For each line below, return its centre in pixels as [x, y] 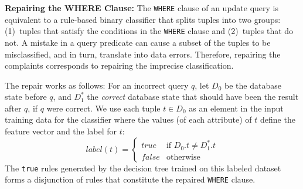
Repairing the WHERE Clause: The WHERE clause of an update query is [142, 8]
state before [26, 97]
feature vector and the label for [61, 131]
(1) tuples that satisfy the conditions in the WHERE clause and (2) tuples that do [149, 31]
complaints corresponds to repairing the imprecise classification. [119, 65]
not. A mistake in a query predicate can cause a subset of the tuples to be [138, 42]
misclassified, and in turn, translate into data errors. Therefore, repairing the [143, 54]
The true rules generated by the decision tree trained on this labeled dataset [143, 168]
